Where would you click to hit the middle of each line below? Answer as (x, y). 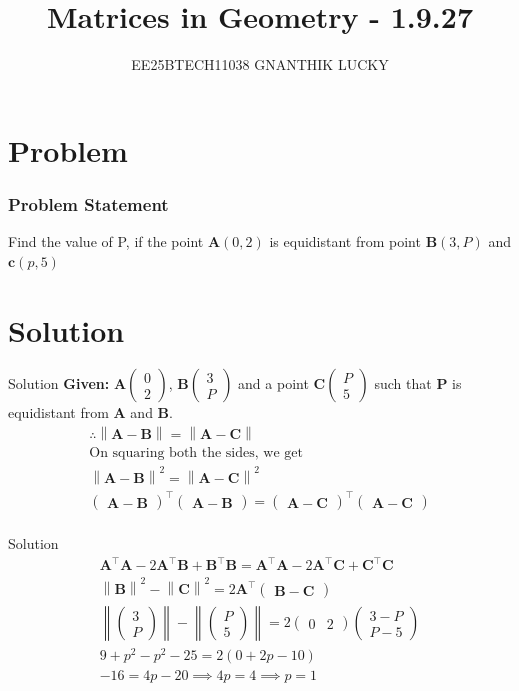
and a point (273, 383)
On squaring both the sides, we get (196, 453)
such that (403, 383)
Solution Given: (59, 383)
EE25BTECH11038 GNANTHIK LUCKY (260, 64)
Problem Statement (88, 203)
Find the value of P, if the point (106, 241)
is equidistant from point (345, 241)
